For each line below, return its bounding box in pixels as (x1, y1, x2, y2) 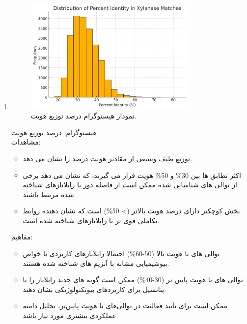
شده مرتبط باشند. (23, 189, 76, 199)
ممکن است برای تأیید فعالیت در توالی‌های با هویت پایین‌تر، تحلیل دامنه (23, 300, 228, 311)
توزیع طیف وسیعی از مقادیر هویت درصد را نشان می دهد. (23, 153, 192, 163)
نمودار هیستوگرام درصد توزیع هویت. (30, 111, 137, 121)
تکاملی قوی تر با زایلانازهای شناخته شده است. (23, 215, 160, 225)
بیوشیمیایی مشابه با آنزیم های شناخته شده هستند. (23, 258, 169, 268)
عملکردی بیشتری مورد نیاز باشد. (23, 310, 118, 321)
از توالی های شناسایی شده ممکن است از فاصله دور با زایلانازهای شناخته (23, 179, 237, 190)
